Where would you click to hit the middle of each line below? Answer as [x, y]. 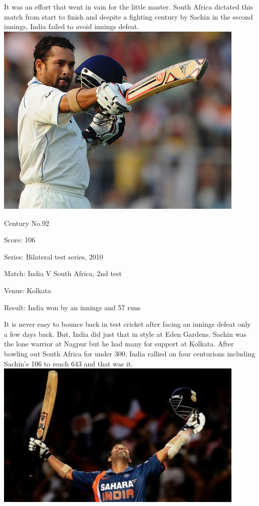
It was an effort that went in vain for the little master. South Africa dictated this [128, 7]
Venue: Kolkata [28, 290]
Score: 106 [20, 240]
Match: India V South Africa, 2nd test [63, 273]
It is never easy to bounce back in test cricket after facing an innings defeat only [127, 324]
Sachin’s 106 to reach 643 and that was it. [69, 363]
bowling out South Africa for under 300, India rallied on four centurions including [130, 354]
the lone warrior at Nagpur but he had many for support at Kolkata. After [119, 344]
